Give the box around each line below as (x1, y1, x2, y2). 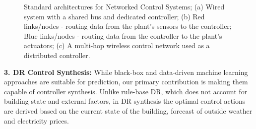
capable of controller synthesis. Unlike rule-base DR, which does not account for (4, 86, 248, 96)
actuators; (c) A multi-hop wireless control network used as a (24, 40, 210, 51)
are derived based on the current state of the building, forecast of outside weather (4, 105, 253, 116)
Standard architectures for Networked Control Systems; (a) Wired (24, 1, 225, 11)
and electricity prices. (4, 115, 69, 126)
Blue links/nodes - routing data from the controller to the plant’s (24, 30, 222, 41)
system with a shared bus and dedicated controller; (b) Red (24, 11, 205, 21)
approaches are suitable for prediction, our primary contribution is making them (4, 76, 248, 87)
